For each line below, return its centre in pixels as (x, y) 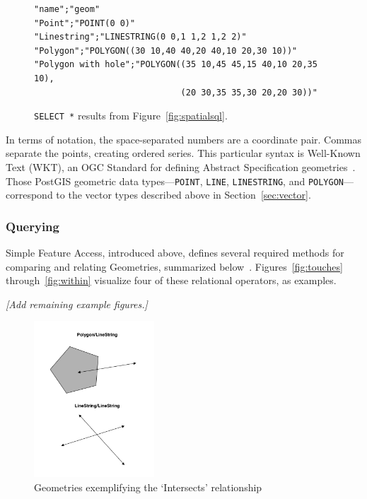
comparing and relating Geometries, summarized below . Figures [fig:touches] (174, 266)
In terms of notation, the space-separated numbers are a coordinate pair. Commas (184, 139)
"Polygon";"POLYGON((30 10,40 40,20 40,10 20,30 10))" (166, 51)
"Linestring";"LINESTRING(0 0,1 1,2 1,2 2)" (140, 37)
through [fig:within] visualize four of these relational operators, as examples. (171, 280)
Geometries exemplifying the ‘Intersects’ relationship (148, 487)
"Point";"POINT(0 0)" (85, 23)
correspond (29, 195)
